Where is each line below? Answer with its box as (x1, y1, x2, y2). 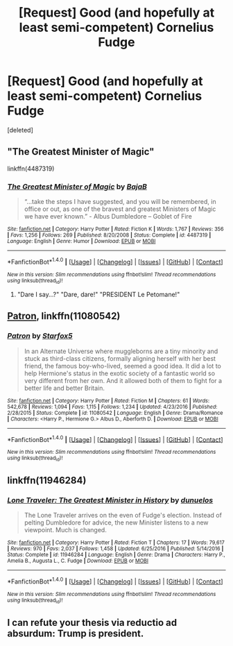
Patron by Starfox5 (7, 331, 73, 341)
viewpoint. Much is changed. (24, 526, 107, 534)
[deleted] (7, 126, 33, 134)
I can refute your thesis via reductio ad (7, 616, 178, 629)
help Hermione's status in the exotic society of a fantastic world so (24, 369, 216, 377)
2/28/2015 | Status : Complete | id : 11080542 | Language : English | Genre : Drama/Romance (7, 409, 223, 416)
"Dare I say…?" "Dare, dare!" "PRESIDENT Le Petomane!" (17, 290, 180, 299)
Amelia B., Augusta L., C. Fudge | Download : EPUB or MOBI (7, 557, 149, 565)
